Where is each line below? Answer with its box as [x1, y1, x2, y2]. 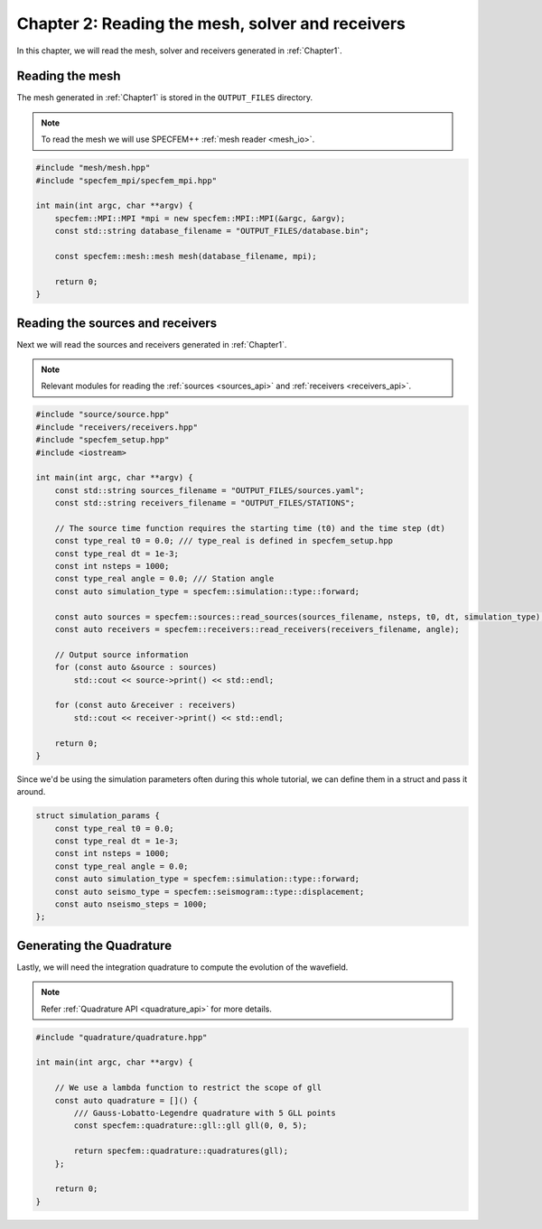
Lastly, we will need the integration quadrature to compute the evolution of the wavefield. [16, 962, 349, 973]
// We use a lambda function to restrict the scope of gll [54, 1083, 322, 1093]
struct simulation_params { [35, 811, 160, 821]
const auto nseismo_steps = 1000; [54, 899, 208, 909]
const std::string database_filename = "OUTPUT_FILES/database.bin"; [54, 226, 369, 237]
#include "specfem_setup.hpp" [35, 434, 170, 445]
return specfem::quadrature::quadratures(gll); [73, 1146, 289, 1156]
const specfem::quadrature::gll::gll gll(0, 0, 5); [73, 1121, 308, 1131]
